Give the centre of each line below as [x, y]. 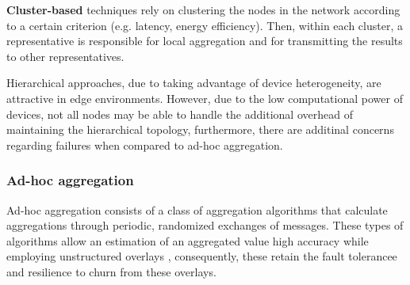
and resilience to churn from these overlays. [111, 271]
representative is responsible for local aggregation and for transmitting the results [205, 41]
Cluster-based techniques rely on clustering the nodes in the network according [203, 9]
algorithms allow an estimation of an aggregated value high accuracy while [188, 240]
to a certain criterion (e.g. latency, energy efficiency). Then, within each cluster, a [205, 25]
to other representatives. [65, 56]
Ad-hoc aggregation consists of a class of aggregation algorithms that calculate [197, 209]
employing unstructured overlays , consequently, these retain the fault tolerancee [202, 256]
